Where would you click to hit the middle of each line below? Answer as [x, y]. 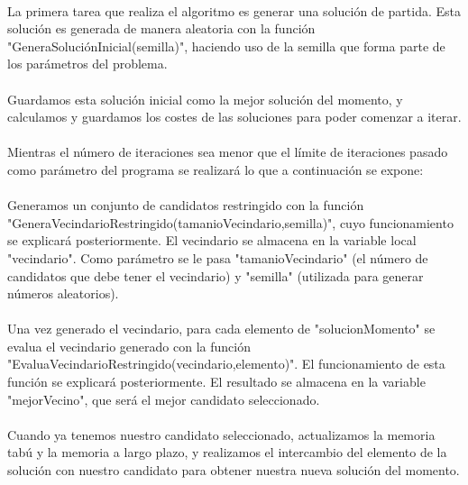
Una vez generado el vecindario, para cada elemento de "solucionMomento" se [221, 329]
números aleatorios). [63, 293]
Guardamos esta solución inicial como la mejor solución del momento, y [205, 99]
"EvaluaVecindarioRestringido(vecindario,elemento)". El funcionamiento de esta [226, 364]
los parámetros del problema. [87, 64]
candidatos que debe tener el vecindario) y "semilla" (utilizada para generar [216, 275]
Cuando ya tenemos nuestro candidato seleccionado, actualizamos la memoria [221, 434]
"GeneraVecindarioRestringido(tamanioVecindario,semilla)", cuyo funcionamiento [230, 222]
